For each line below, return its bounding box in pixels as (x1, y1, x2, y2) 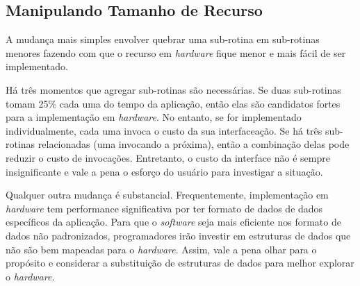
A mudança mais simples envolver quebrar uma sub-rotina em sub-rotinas (6, 32, 320, 47)
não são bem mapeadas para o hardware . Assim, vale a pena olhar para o (6, 242, 317, 256)
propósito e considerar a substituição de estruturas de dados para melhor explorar (6, 255, 354, 270)
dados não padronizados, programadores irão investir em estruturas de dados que (6, 228, 351, 242)
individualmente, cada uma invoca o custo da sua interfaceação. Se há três (6, 123, 322, 137)
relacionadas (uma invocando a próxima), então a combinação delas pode (38, 137, 350, 151)
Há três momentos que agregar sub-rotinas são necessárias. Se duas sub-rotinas (6, 82, 341, 96)
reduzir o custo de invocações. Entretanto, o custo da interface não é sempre (6, 150, 330, 165)
